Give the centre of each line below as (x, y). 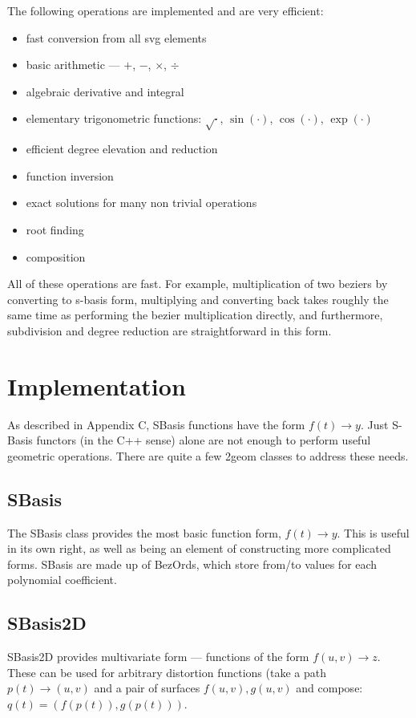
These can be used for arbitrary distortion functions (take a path (167, 672)
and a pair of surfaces (147, 688)
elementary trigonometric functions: (114, 118)
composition (56, 256)
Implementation (97, 385)
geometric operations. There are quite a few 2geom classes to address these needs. (208, 455)
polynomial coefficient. (62, 580)
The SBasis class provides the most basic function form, (144, 532)
